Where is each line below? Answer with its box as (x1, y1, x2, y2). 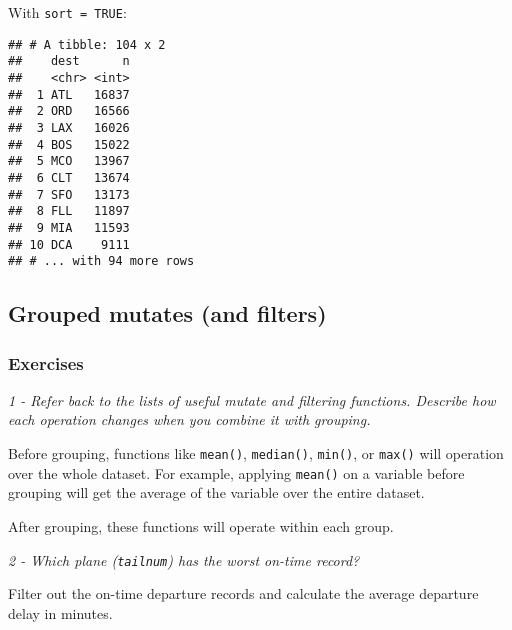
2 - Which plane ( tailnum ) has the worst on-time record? (8, 549, 360, 570)
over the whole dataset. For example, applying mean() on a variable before (8, 462, 465, 483)
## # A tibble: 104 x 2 (8, 37, 166, 52)
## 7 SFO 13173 (8, 187, 130, 202)
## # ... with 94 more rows (8, 254, 195, 269)
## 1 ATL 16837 (8, 87, 130, 102)
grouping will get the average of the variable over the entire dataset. (8, 482, 425, 503)
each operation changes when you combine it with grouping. (8, 409, 371, 430)
